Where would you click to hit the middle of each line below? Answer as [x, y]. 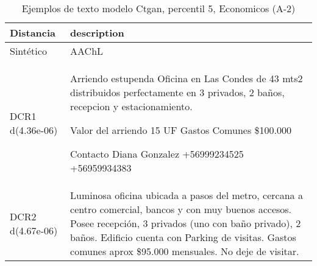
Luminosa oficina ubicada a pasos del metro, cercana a [187, 195]
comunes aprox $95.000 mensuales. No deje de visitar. [185, 251]
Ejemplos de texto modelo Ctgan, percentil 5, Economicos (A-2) [158, 8]
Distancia [33, 33]
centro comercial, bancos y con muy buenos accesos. [181, 209]
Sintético [28, 51]
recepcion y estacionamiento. [131, 106]
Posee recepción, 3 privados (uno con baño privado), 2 [186, 223]
